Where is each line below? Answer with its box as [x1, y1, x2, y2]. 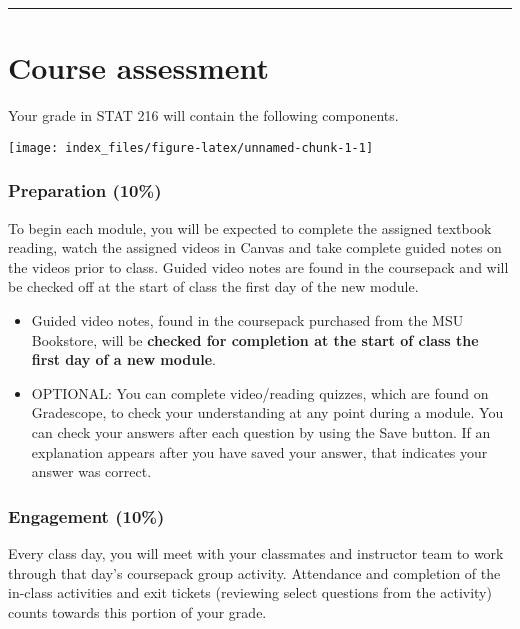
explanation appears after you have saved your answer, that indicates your [31, 441, 488, 462]
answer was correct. [31, 461, 152, 482]
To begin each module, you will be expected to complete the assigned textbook [8, 217, 492, 238]
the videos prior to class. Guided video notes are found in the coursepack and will [8, 256, 509, 277]
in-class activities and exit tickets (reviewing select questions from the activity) [8, 582, 492, 603]
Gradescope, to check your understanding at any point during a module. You [31, 402, 504, 423]
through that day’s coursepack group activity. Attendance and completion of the [8, 562, 501, 583]
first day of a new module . [31, 349, 216, 370]
